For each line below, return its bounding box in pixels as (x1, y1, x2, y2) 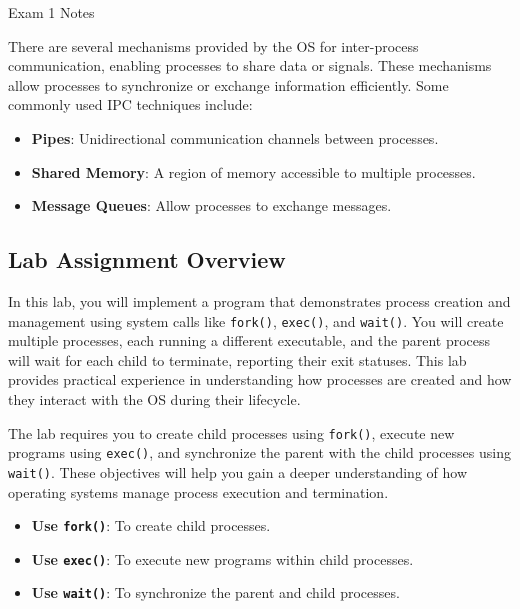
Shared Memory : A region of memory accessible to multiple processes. (31, 161, 476, 182)
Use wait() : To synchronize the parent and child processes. (31, 582, 400, 603)
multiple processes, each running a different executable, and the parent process (8, 330, 491, 351)
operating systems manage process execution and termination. (8, 481, 389, 502)
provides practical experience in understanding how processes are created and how (8, 369, 512, 390)
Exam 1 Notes (8, 2, 95, 22)
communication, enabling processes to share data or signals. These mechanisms (8, 55, 492, 76)
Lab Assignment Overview (8, 244, 286, 275)
